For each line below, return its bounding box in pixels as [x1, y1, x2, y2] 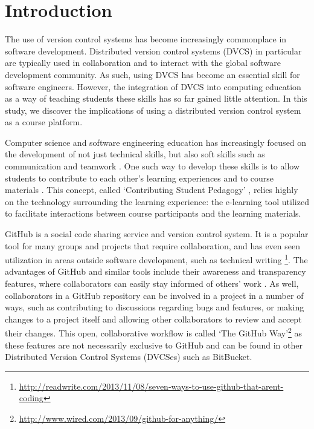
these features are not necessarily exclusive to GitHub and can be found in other [5, 338, 303, 351]
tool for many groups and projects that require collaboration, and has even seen [5, 239, 301, 252]
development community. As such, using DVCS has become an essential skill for [5, 68, 300, 80]
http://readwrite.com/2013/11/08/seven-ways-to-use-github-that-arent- [19, 379, 284, 392]
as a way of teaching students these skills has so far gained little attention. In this [5, 92, 307, 105]
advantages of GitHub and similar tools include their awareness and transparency [5, 265, 306, 278]
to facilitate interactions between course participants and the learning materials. [5, 207, 301, 220]
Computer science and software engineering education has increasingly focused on [5, 136, 307, 148]
